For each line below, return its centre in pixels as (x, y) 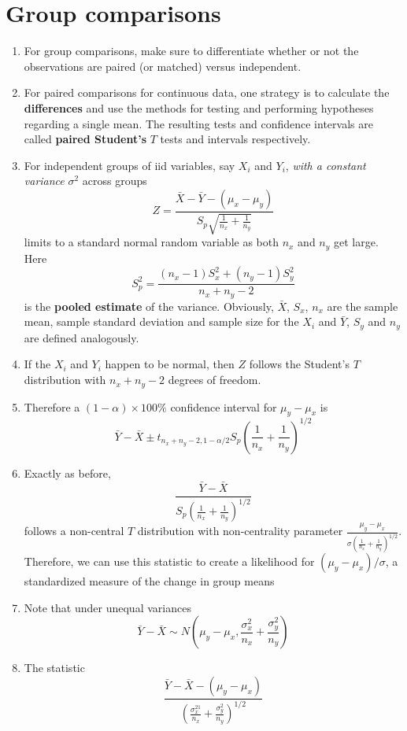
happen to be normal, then (170, 364)
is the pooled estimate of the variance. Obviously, (149, 306)
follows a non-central (74, 531)
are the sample (363, 306)
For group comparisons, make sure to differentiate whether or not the (191, 51)
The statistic (54, 668)
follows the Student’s (299, 364)
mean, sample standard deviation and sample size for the (161, 321)
